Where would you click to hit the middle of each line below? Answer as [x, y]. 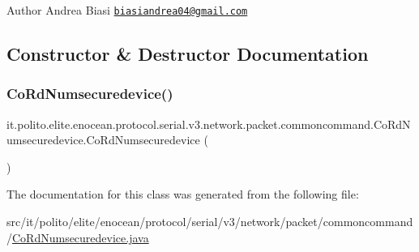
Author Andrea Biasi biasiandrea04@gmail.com [127, 10]
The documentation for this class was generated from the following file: [183, 194]
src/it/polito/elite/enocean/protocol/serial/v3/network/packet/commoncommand [210, 222]
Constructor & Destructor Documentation [188, 54]
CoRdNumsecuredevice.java [81, 237]
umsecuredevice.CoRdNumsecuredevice [103, 140]
